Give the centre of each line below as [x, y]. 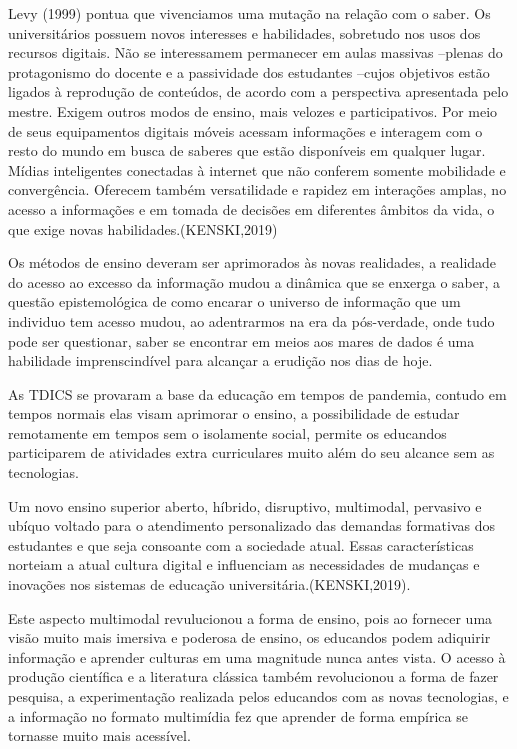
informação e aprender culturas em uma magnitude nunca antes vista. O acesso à [257, 656]
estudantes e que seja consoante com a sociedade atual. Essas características [241, 544]
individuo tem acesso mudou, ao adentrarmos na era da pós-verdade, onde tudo [251, 320]
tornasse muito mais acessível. [99, 735]
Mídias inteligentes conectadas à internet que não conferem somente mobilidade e [257, 169]
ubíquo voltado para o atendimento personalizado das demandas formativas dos [252, 525]
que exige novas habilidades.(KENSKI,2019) [143, 228]
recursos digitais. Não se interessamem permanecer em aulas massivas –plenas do [255, 52]
